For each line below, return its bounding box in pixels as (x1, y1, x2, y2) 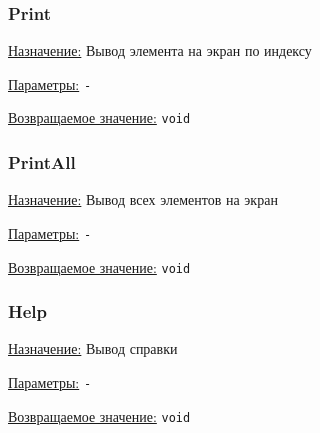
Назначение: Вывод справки (8, 338, 178, 359)
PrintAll (8, 150, 76, 175)
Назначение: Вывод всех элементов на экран (8, 189, 278, 210)
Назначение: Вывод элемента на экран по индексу (8, 40, 312, 61)
